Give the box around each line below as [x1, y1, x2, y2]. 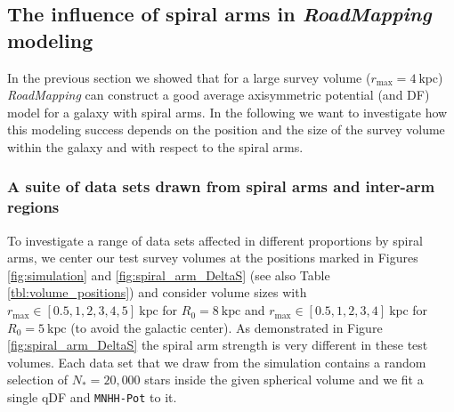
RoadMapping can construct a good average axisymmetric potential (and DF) [7, 85, 430, 104]
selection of [7, 370, 69, 389]
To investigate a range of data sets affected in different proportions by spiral [7, 230, 423, 249]
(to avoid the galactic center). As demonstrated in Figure [70, 318, 383, 336]
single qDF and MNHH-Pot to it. [7, 388, 177, 407]
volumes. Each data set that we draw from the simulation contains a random [7, 352, 426, 371]
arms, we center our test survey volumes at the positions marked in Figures [7, 248, 418, 267]
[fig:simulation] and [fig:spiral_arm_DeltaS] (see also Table [7, 265, 330, 284]
